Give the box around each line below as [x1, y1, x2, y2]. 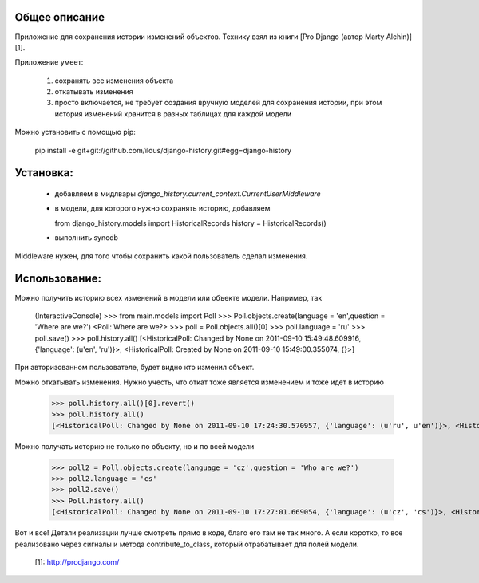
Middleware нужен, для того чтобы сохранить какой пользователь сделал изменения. [14, 251, 308, 261]
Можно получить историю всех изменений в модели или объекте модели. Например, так [14, 293, 323, 302]
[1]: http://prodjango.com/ [34, 557, 120, 566]
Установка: [14, 166, 73, 179]
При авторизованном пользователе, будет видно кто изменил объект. [14, 363, 255, 372]
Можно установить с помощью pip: [14, 128, 136, 137]
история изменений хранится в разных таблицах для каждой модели [54, 108, 291, 119]
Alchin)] [386, 32, 413, 41]
